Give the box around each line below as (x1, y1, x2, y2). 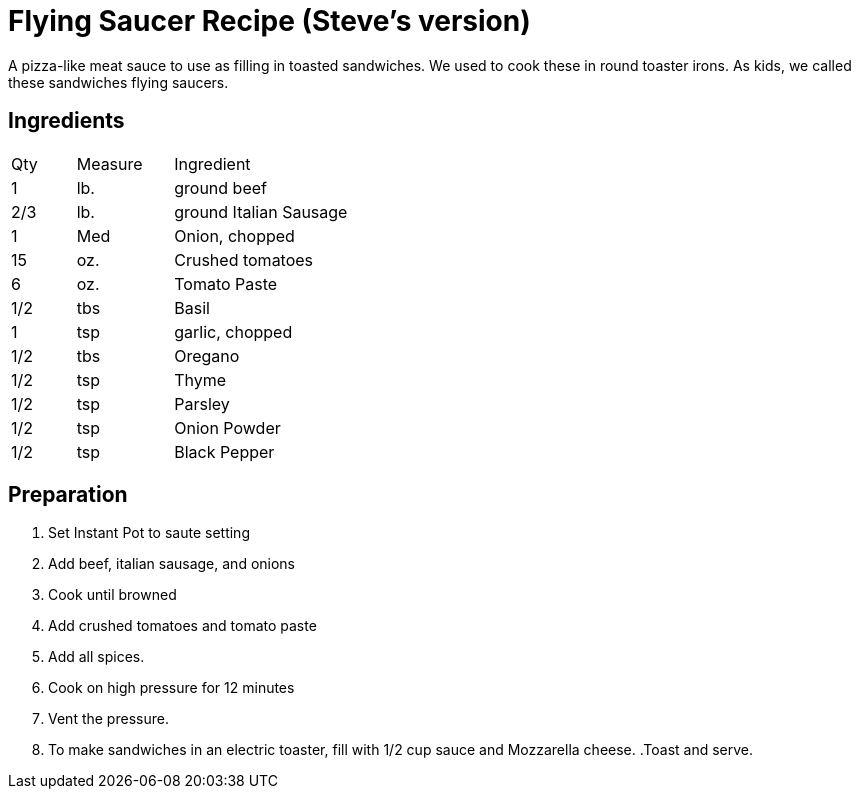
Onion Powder (174, 417, 281, 438)
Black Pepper (174, 441, 275, 462)
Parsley (174, 393, 230, 414)
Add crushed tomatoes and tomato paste (48, 617, 317, 635)
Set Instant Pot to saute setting (48, 524, 250, 542)
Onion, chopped (174, 225, 295, 246)
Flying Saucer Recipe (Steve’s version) (8, 4, 531, 38)
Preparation (8, 482, 128, 508)
